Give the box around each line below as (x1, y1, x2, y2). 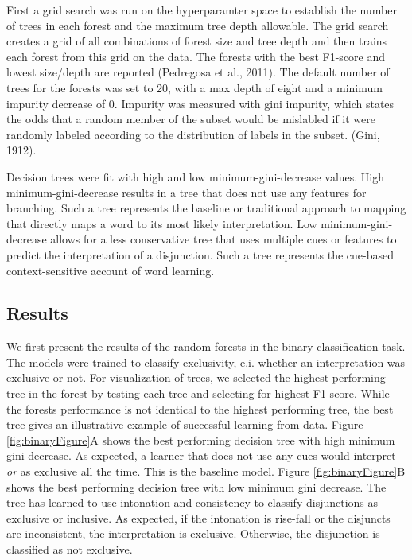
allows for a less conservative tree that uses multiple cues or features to (50, 231, 397, 247)
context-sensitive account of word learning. (6, 262, 215, 278)
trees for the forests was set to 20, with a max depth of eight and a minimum (6, 79, 383, 95)
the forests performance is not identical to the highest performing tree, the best (6, 400, 394, 417)
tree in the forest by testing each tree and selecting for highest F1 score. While (6, 385, 390, 402)
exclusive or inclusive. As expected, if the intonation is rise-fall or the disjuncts (6, 509, 391, 526)
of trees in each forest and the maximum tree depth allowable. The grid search (6, 17, 389, 33)
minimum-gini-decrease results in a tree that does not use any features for (6, 184, 367, 200)
